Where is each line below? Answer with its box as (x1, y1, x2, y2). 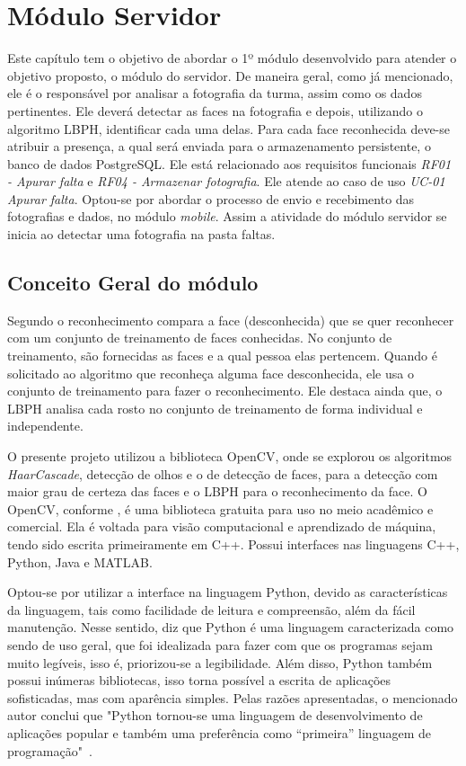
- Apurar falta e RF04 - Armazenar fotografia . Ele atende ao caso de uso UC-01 (7, 172, 445, 191)
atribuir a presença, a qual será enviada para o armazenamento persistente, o (7, 137, 431, 156)
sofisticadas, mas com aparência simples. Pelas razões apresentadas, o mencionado (7, 688, 458, 707)
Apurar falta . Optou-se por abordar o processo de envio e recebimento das (7, 189, 415, 208)
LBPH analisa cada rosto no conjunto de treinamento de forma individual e (7, 398, 423, 417)
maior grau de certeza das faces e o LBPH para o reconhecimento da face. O (7, 482, 427, 501)
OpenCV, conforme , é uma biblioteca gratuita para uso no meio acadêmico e (7, 499, 434, 518)
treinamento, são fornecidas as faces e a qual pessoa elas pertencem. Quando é (7, 346, 437, 365)
